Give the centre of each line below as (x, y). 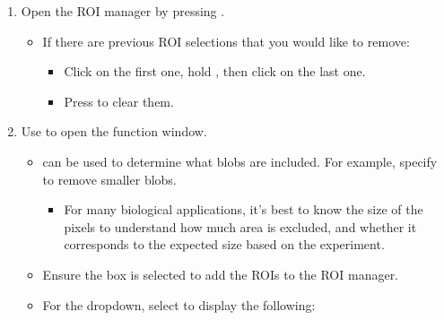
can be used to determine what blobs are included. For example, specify (240, 161)
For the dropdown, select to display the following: (179, 304)
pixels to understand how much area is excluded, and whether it (240, 226)
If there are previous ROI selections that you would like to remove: (226, 41)
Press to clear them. (119, 101)
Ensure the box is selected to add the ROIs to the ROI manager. (221, 274)
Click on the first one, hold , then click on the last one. (215, 71)
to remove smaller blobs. (109, 179)
